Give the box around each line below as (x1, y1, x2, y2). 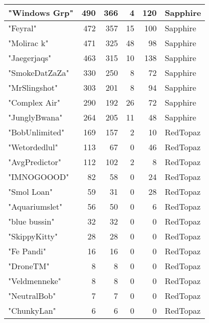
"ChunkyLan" (8, 305, 56, 316)
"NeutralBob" (8, 290, 56, 301)
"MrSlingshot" (8, 82, 58, 93)
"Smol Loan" (8, 186, 53, 197)
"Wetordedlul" (8, 141, 58, 153)
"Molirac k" (8, 37, 49, 49)
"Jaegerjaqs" (8, 52, 52, 64)
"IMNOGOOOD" (8, 171, 69, 183)
